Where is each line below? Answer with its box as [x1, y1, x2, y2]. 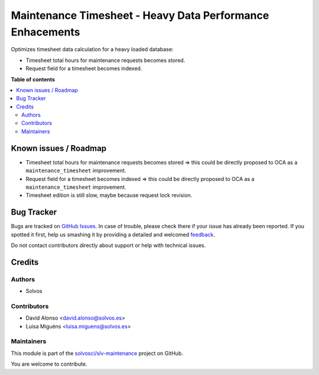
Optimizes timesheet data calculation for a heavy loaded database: [11, 46, 174, 53]
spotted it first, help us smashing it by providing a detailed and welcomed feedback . [11, 231, 216, 238]
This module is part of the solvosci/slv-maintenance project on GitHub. [11, 350, 183, 357]
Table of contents [11, 75, 56, 83]
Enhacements [11, 25, 80, 38]
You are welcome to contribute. [11, 360, 87, 368]
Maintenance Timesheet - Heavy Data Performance [11, 9, 269, 22]
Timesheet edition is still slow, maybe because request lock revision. [25, 192, 193, 199]
